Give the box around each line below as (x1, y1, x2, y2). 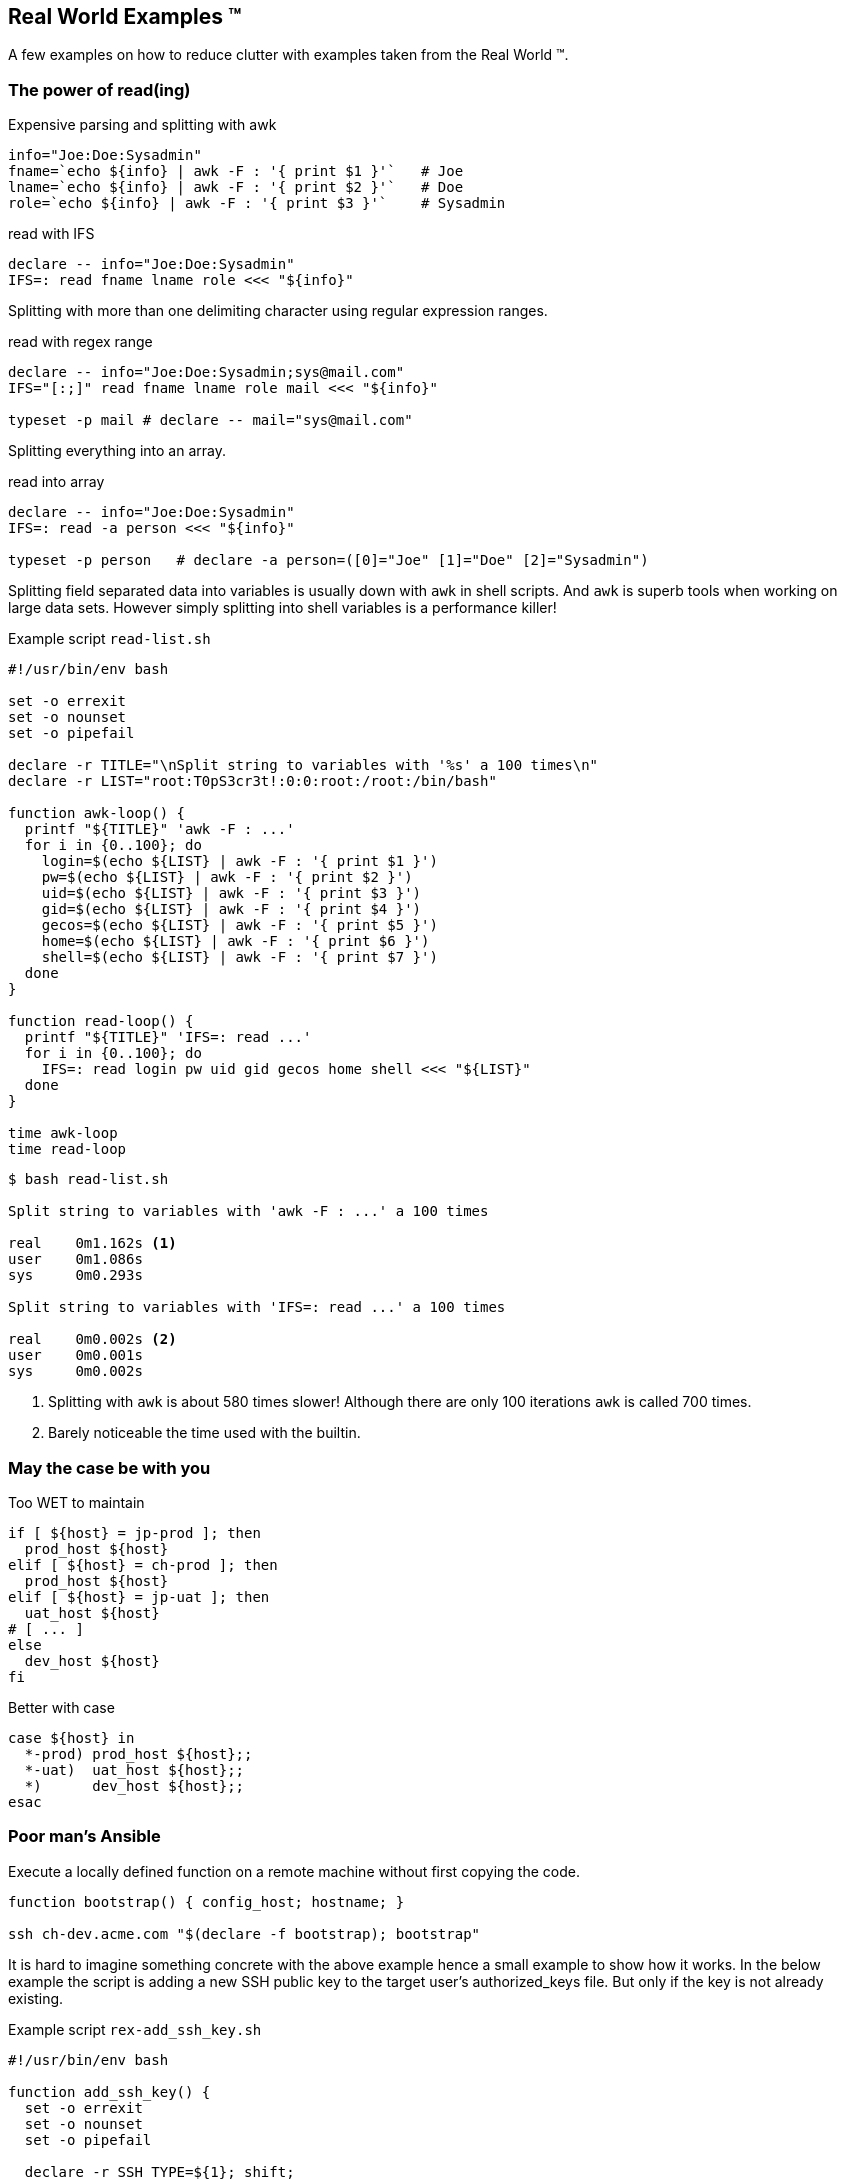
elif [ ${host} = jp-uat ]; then (8, 1588, 270, 1605)
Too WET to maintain (8, 1493, 145, 1511)
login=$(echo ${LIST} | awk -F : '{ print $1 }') (41, 853, 438, 870)
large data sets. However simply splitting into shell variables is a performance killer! (8, 599, 557, 617)
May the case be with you (8, 1457, 211, 1478)
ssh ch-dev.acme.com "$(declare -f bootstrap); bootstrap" (8, 1925, 481, 1942)
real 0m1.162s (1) (8, 1235, 177, 1252)
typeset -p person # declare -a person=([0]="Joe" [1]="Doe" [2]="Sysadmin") (8, 552, 649, 569)
